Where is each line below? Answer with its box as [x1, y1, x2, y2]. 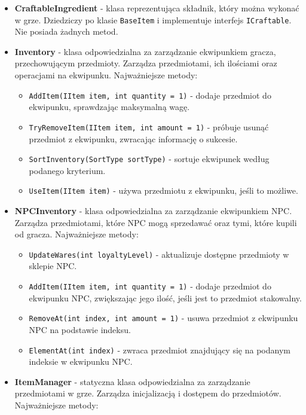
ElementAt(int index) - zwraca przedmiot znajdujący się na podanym [29, 343, 290, 356]
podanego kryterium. [29, 164, 106, 176]
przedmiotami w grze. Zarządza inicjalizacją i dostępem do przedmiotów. [14, 387, 281, 399]
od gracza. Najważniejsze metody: [14, 228, 139, 240]
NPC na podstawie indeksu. [29, 323, 131, 335]
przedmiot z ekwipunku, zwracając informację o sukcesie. [29, 132, 238, 145]
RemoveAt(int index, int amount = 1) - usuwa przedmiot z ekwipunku [29, 312, 298, 324]
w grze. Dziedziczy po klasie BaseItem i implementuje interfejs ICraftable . [14, 13, 292, 26]
